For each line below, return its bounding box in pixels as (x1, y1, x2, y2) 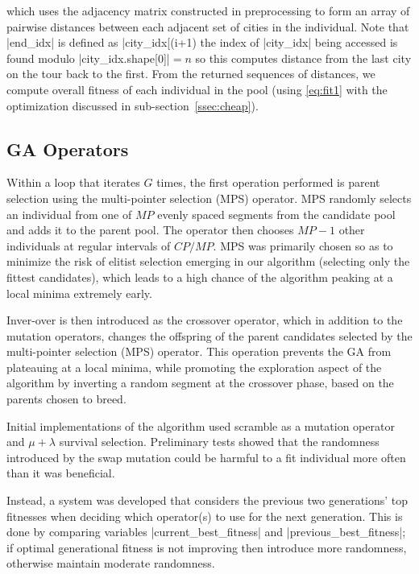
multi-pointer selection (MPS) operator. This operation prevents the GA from (6, 343, 392, 360)
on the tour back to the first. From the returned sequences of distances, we (6, 65, 375, 82)
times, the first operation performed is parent (156, 174, 380, 191)
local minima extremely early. (6, 284, 152, 301)
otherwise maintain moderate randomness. (6, 555, 215, 572)
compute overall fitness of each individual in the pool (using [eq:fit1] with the (6, 81, 388, 97)
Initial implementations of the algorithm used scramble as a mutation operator (6, 417, 395, 434)
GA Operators (6, 136, 129, 161)
